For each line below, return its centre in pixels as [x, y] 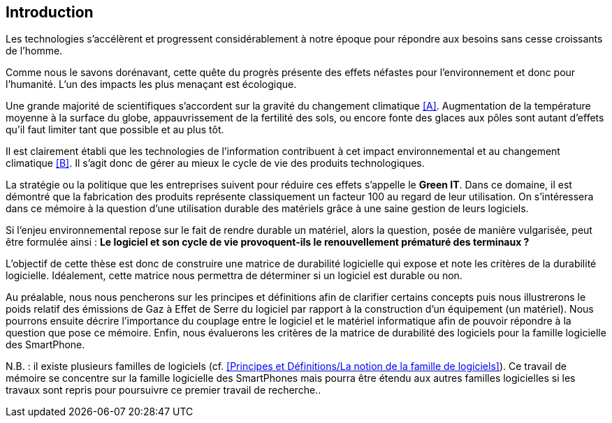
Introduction [50, 12]
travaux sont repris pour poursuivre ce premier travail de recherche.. [163, 390]
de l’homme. [34, 51]
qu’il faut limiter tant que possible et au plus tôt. [115, 130]
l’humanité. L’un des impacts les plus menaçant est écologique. [151, 84]
